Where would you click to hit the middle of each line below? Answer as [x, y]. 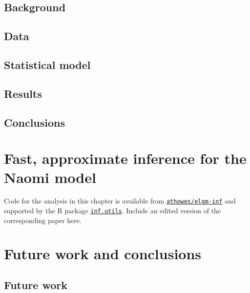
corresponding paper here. [43, 220]
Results [23, 93]
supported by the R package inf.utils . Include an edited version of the [113, 210]
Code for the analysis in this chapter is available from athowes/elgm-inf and [120, 201]
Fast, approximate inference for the [125, 158]
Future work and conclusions [103, 254]
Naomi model [50, 177]
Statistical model [47, 64]
